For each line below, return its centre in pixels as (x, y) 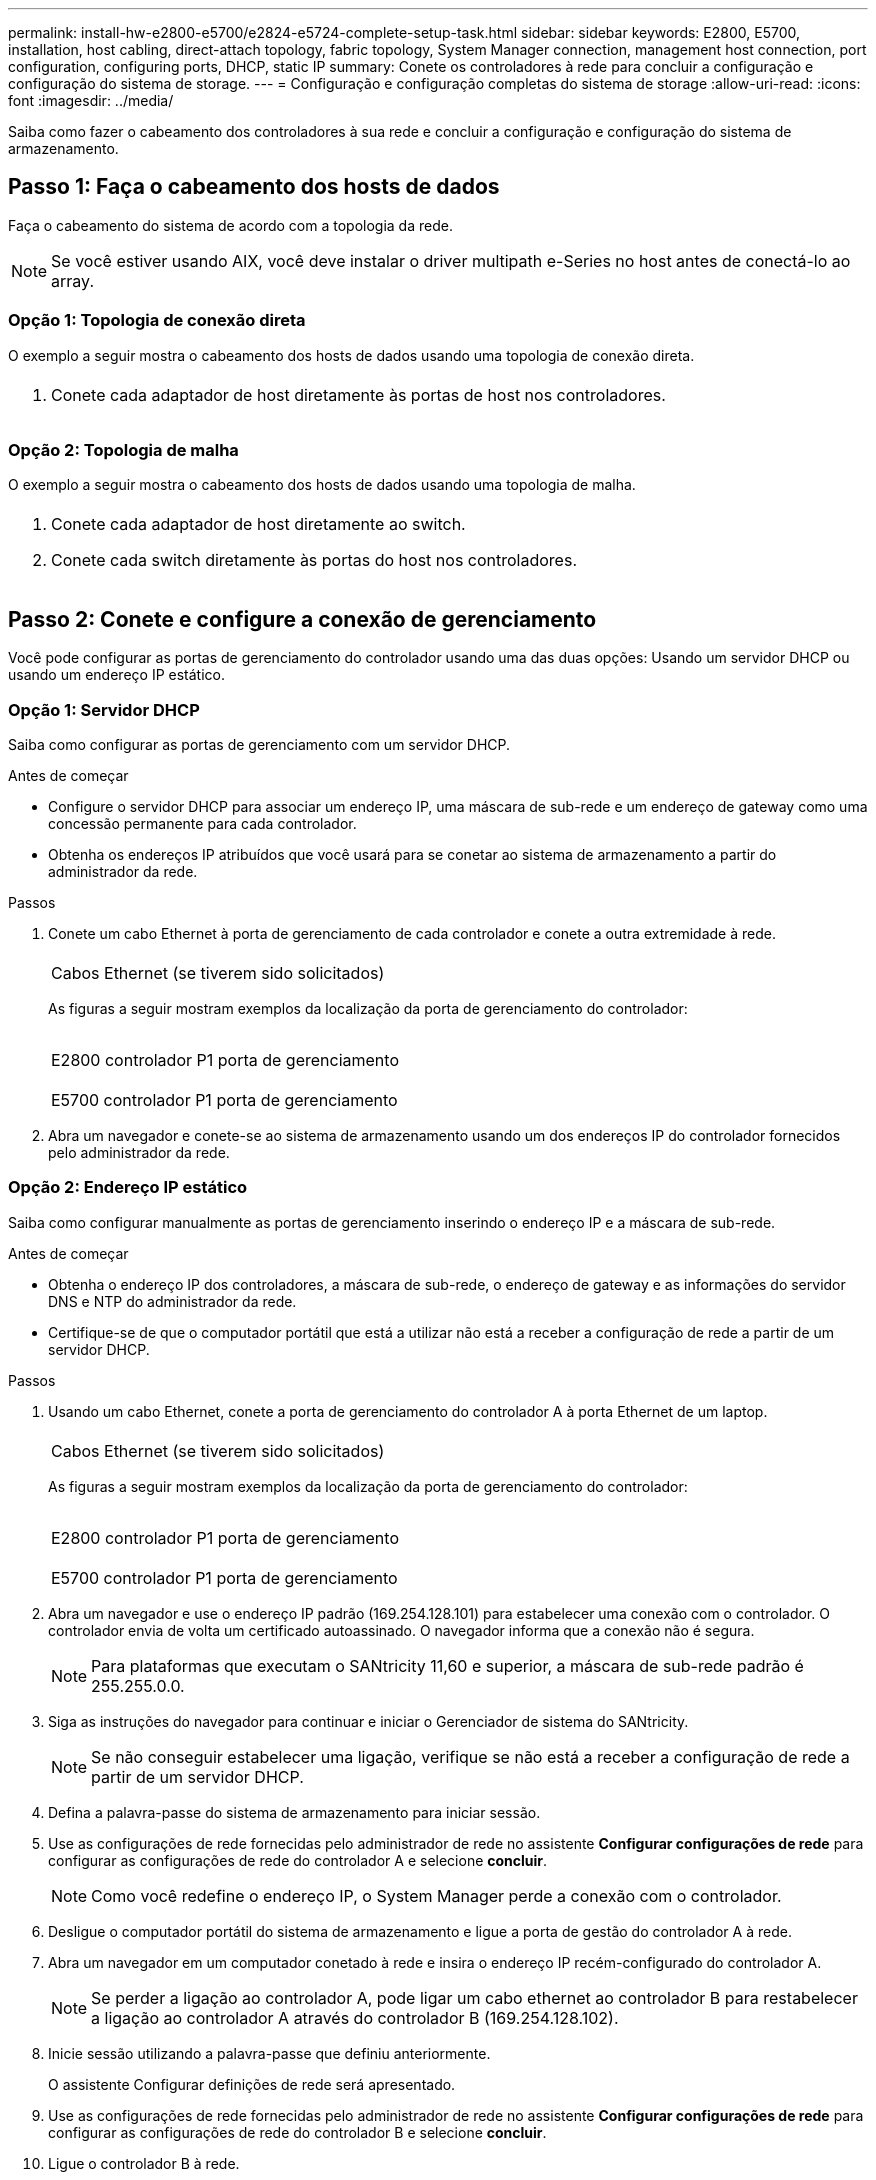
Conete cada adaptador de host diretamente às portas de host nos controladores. (358, 394)
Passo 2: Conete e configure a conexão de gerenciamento (302, 619)
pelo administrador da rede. (139, 1152)
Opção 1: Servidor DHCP (104, 709)
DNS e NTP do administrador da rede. (172, 1301)
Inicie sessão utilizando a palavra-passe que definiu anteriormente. (269, 2053)
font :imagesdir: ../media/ (91, 100)
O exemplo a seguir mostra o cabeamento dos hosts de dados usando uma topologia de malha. (322, 485)
